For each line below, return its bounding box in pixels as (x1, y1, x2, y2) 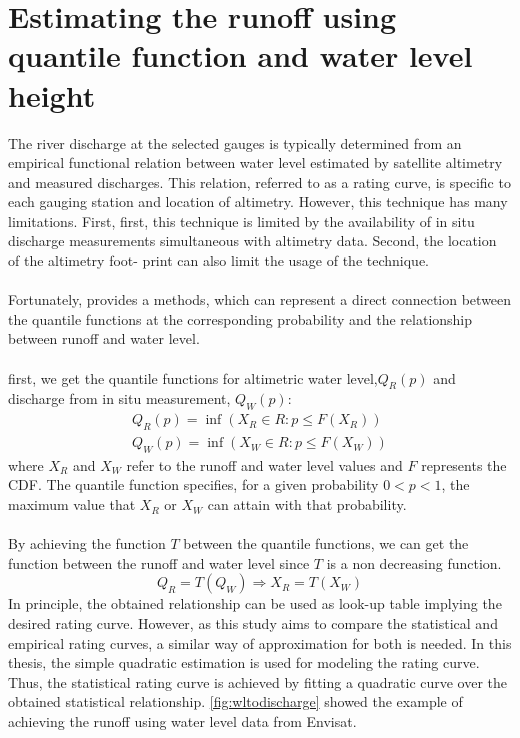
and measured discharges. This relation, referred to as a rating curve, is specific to (8, 171, 511, 192)
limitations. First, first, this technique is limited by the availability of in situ (8, 210, 475, 231)
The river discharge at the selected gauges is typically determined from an (8, 132, 462, 153)
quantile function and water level (8, 35, 473, 76)
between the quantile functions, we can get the (183, 533, 469, 554)
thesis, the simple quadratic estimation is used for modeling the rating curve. (8, 652, 480, 673)
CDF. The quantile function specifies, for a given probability (8, 474, 379, 495)
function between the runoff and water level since (8, 552, 310, 573)
